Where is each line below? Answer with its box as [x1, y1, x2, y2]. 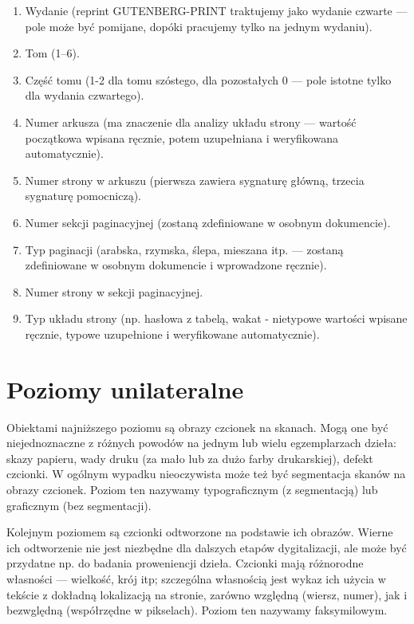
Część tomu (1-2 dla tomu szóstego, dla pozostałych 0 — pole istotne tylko [25, 71, 392, 88]
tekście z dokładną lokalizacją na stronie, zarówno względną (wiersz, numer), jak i [6, 586, 408, 602]
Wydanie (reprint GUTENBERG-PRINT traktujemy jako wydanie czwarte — [25, 2, 408, 18]
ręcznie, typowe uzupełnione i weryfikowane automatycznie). [25, 325, 320, 342]
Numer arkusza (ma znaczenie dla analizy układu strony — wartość [25, 113, 357, 130]
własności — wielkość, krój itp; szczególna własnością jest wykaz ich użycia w [6, 570, 386, 587]
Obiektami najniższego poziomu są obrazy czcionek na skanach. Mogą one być [6, 418, 388, 435]
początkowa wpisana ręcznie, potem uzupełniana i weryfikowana [25, 129, 338, 146]
